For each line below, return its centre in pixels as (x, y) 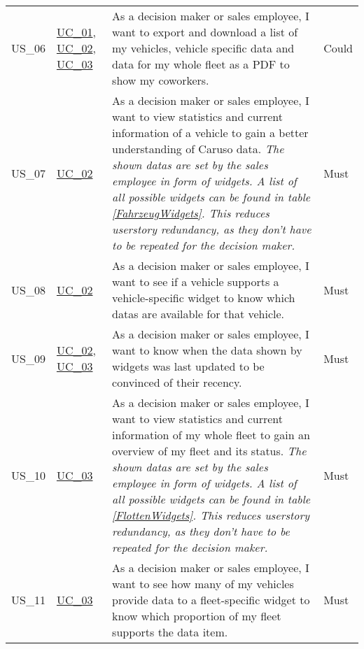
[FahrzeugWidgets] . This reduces (191, 213)
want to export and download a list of (205, 32)
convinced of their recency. (177, 382)
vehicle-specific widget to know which (204, 298)
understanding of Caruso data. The (198, 149)
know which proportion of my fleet (197, 616)
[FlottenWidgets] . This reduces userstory (211, 515)
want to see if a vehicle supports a (196, 281)
